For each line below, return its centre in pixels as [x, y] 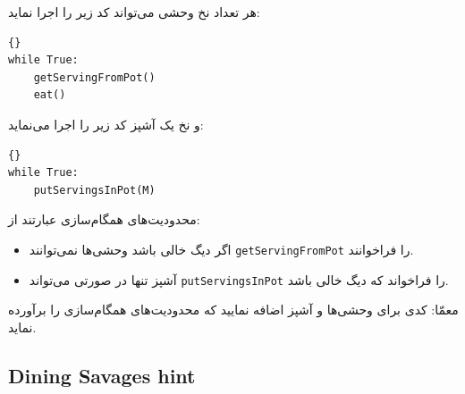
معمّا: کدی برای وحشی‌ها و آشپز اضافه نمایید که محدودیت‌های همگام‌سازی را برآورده [233, 310]
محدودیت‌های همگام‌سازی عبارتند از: [104, 219]
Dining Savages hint [102, 375]
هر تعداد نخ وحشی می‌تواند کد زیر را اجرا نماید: [134, 12]
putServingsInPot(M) [94, 190]
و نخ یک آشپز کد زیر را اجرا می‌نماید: [106, 124]
